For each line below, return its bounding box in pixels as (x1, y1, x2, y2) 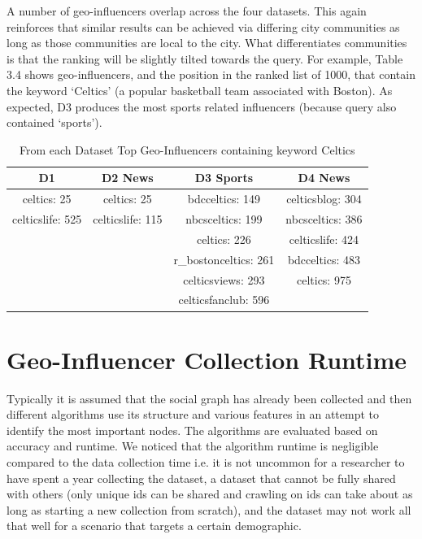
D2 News (101, 169, 154, 186)
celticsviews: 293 (183, 271, 265, 288)
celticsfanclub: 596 (178, 291, 270, 308)
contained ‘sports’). (7, 114, 102, 131)
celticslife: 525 (12, 211, 82, 228)
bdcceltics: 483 (287, 250, 361, 267)
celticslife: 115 (93, 211, 163, 228)
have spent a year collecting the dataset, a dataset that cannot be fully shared (7, 469, 396, 486)
